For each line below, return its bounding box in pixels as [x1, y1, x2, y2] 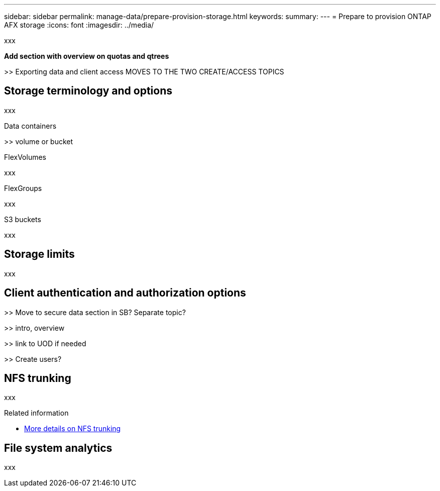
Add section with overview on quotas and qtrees [4, 52, 169, 60]
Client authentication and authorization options [4, 286, 246, 300]
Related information [4, 409, 69, 418]
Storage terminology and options [4, 84, 172, 97]
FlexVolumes [4, 152, 46, 161]
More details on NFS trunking [24, 424, 121, 433]
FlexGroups [4, 183, 42, 192]
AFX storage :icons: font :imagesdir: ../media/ [4, 21, 154, 29]
